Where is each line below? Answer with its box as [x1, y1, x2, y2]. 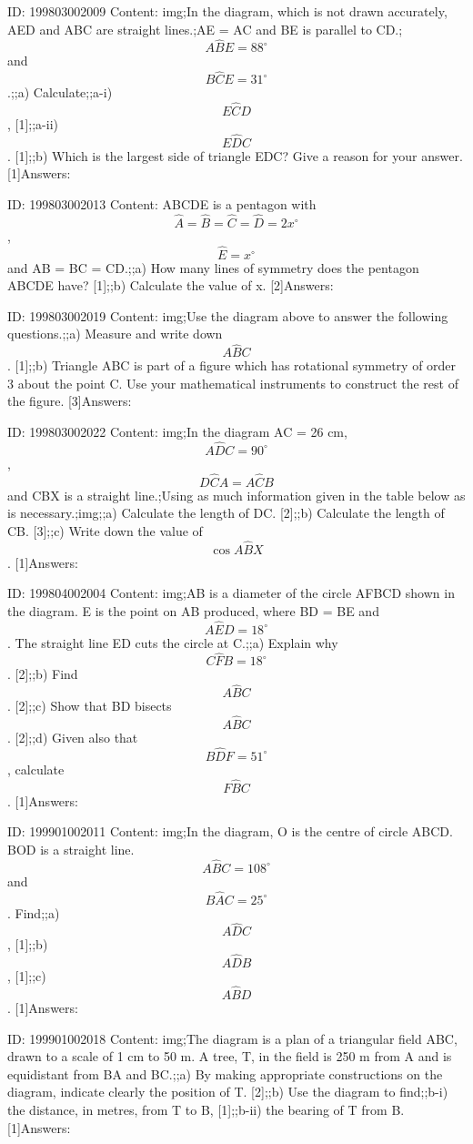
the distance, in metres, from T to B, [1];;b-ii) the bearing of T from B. [7, 1099, 405, 1119]
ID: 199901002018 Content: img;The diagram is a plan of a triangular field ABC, [7, 1028, 458, 1048]
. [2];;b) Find [7, 664, 78, 683]
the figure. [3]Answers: [7, 391, 132, 410]
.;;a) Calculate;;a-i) [7, 83, 113, 102]
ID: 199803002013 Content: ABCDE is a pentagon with [7, 195, 317, 214]
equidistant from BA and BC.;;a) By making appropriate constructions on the [7, 1064, 443, 1083]
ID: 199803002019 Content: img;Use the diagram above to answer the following [7, 306, 448, 325]
